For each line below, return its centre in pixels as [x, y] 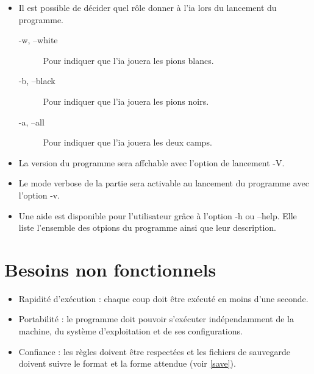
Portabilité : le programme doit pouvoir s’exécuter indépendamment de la [156, 319]
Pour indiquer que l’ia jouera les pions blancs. [128, 60]
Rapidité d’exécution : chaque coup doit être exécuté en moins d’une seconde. [163, 298]
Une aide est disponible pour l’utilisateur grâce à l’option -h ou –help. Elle [158, 215]
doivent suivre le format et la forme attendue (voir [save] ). [127, 363]
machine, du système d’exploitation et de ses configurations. [130, 331]
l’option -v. [39, 195]
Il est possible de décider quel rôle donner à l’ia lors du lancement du [148, 7]
